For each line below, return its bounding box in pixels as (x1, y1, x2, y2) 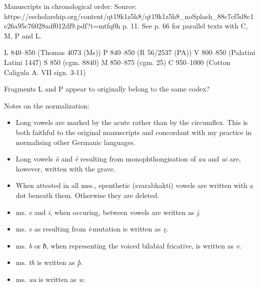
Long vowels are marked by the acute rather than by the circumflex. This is (15, 117, 248, 127)
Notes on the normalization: (4, 100, 89, 110)
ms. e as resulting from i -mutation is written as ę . (15, 223, 168, 234)
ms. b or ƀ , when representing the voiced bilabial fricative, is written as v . (15, 240, 241, 250)
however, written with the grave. (15, 163, 115, 173)
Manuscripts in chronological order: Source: (4, 1, 137, 11)
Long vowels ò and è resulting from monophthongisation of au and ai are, (15, 153, 241, 164)
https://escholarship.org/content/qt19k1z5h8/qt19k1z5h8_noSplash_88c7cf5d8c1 (4, 10, 254, 21)
